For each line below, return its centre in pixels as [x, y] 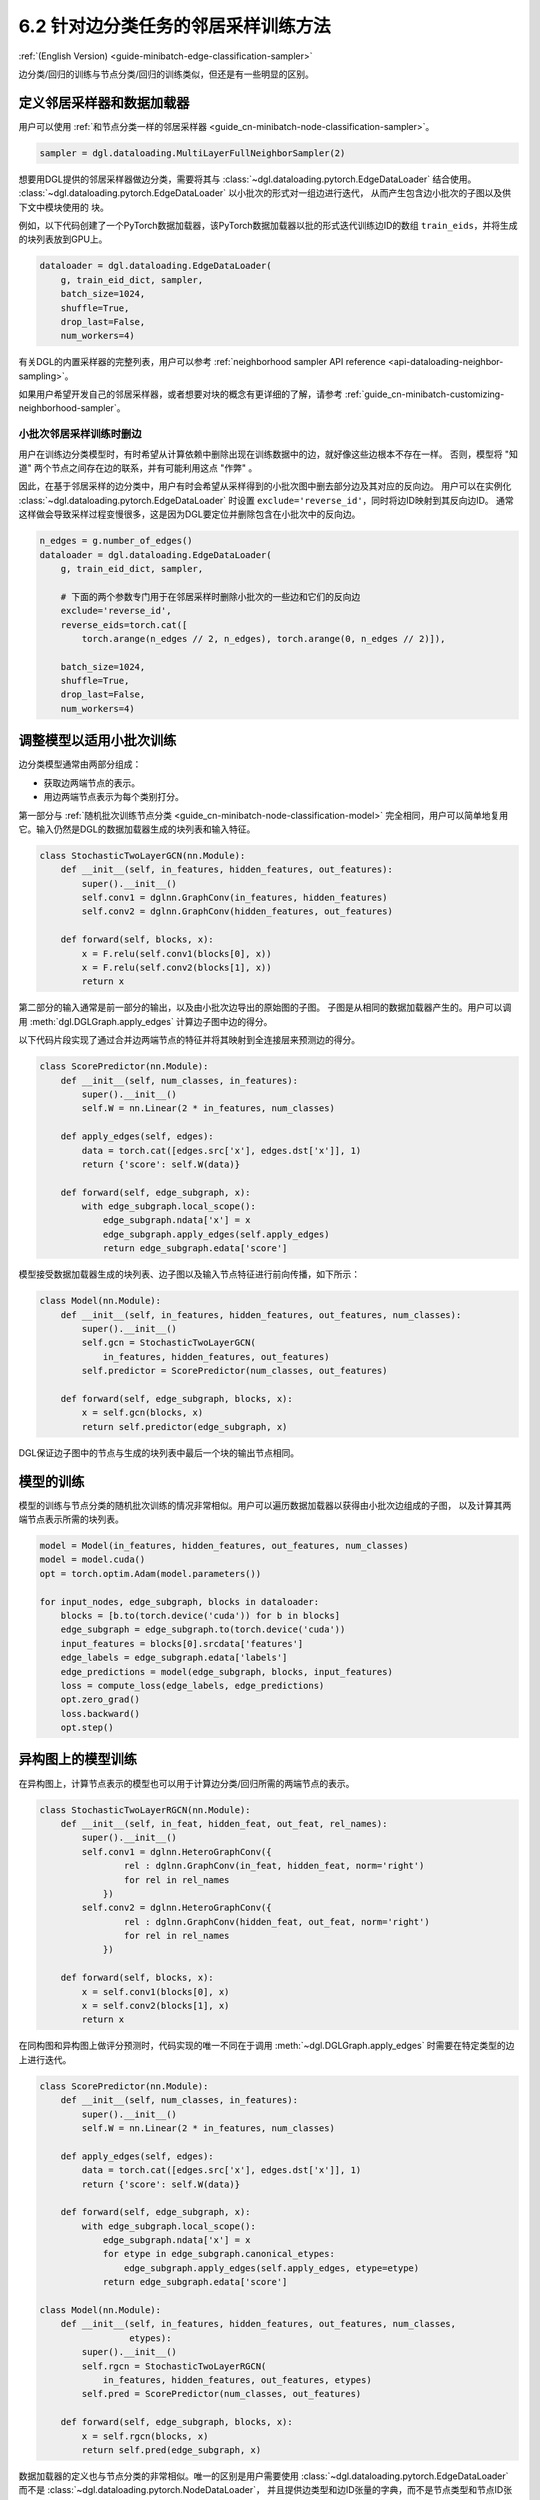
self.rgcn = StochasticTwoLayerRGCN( [174, 2366]
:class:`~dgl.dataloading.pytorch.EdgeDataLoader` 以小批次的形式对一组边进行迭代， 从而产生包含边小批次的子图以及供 [265, 193]
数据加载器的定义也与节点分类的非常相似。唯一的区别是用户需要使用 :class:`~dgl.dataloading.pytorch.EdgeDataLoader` [263, 2476]
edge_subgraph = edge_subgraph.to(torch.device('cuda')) [203, 1629]
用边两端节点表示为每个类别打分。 [113, 797]
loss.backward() [100, 1713]
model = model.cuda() [92, 1559]
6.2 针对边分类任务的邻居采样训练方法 [174, 26]
